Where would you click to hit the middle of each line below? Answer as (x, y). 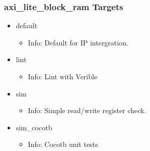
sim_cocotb (34, 127)
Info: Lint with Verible (63, 76)
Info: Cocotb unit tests (63, 144)
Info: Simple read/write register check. (87, 110)
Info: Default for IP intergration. (78, 42)
